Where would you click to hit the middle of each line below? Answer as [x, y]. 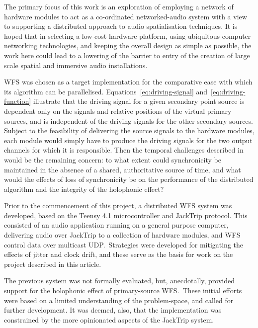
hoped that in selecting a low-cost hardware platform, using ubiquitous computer [128, 36]
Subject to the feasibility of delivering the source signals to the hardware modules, [129, 130]
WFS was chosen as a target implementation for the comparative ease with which [128, 82]
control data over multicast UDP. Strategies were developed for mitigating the [124, 244]
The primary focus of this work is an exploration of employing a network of [119, 6]
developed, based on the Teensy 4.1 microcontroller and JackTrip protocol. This [126, 215]
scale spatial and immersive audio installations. [76, 65]
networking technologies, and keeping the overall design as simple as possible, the [128, 45]
